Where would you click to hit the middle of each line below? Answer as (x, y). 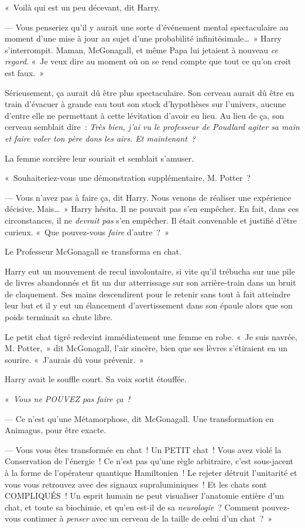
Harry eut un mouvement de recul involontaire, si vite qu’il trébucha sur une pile (150, 271)
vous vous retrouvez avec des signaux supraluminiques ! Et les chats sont (136, 484)
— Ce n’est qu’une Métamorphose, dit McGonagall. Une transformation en (139, 418)
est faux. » (24, 72)
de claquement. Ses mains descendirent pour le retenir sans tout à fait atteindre (148, 294)
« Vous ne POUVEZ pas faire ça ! (68, 399)
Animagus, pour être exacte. (56, 430)
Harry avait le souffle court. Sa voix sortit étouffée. (96, 379)
